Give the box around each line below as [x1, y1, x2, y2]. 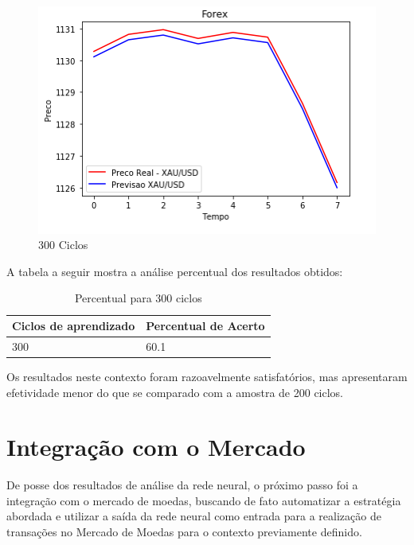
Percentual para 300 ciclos [74, 290, 202, 306]
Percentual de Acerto [146, 317, 265, 334]
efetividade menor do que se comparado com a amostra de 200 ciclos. [6, 383, 344, 400]
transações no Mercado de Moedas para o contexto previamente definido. [6, 524, 362, 540]
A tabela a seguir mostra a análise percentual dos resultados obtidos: [6, 263, 343, 279]
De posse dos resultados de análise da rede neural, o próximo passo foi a [6, 477, 358, 493]
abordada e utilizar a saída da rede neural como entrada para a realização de [6, 508, 381, 524]
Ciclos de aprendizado [12, 317, 135, 334]
